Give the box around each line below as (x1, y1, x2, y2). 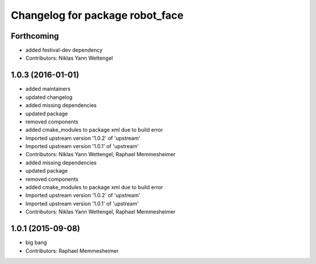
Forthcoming (11, 31, 59, 41)
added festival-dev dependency (25, 47, 103, 54)
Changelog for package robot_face (11, 9, 184, 22)
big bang (25, 239, 47, 246)
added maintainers (25, 85, 71, 92)
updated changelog (25, 94, 73, 101)
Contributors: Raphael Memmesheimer (25, 247, 119, 254)
